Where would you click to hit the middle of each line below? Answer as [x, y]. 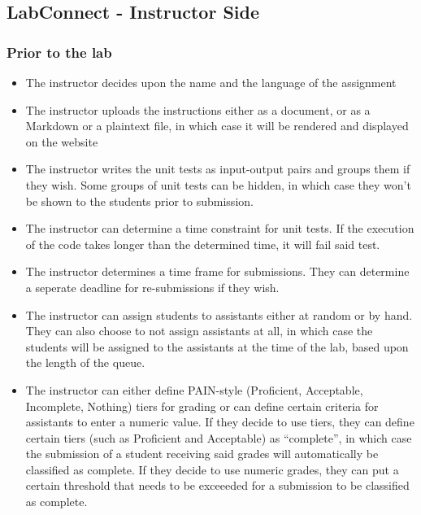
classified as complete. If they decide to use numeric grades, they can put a [212, 469]
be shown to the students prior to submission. [139, 201]
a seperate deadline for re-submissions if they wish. [152, 287]
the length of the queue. [85, 362]
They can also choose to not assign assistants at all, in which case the [199, 331]
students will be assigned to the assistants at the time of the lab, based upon [217, 346]
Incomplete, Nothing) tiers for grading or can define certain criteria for [202, 406]
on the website [62, 141]
